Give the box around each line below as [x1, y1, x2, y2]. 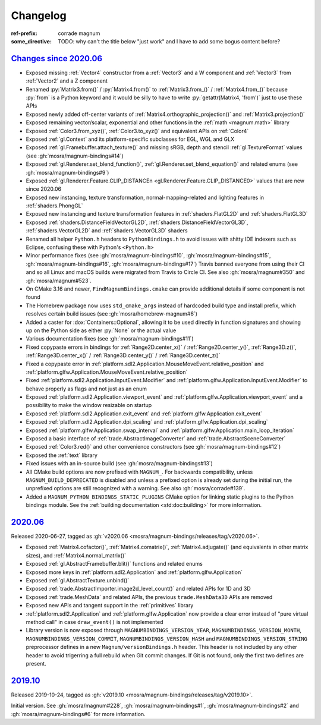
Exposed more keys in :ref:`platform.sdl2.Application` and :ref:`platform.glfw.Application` [26, 568, 243, 576]
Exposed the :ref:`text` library [26, 452, 98, 459]
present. [26, 660, 47, 667]
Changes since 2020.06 [11, 53, 103, 64]
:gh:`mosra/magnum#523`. [26, 277, 92, 284]
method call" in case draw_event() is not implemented [26, 618, 163, 625]
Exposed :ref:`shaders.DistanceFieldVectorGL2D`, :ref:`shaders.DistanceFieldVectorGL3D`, [26, 219, 248, 226]
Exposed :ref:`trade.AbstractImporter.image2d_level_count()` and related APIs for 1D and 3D [26, 585, 251, 592]
